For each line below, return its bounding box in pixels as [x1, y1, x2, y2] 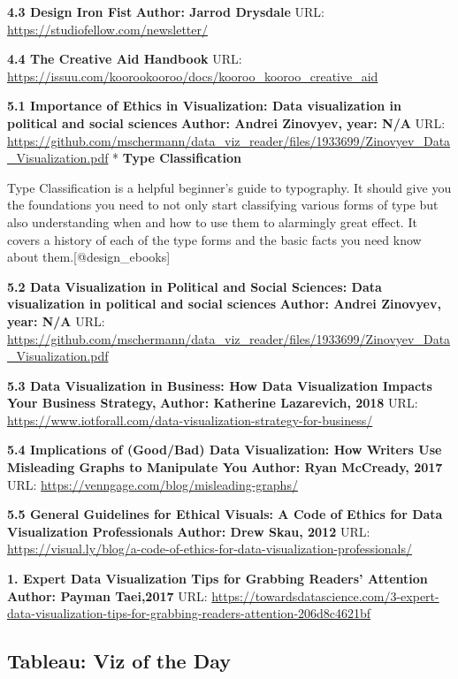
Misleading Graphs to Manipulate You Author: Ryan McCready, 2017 [7, 458, 443, 477]
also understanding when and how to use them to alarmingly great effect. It [7, 212, 417, 231]
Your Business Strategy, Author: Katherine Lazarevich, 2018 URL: [7, 393, 418, 412]
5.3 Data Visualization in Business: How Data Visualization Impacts [7, 376, 432, 394]
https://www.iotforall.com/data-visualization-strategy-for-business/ [7, 410, 373, 429]
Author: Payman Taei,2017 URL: [7, 586, 208, 605]
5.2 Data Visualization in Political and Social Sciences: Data [7, 277, 382, 295]
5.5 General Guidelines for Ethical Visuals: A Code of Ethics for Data [7, 505, 443, 523]
